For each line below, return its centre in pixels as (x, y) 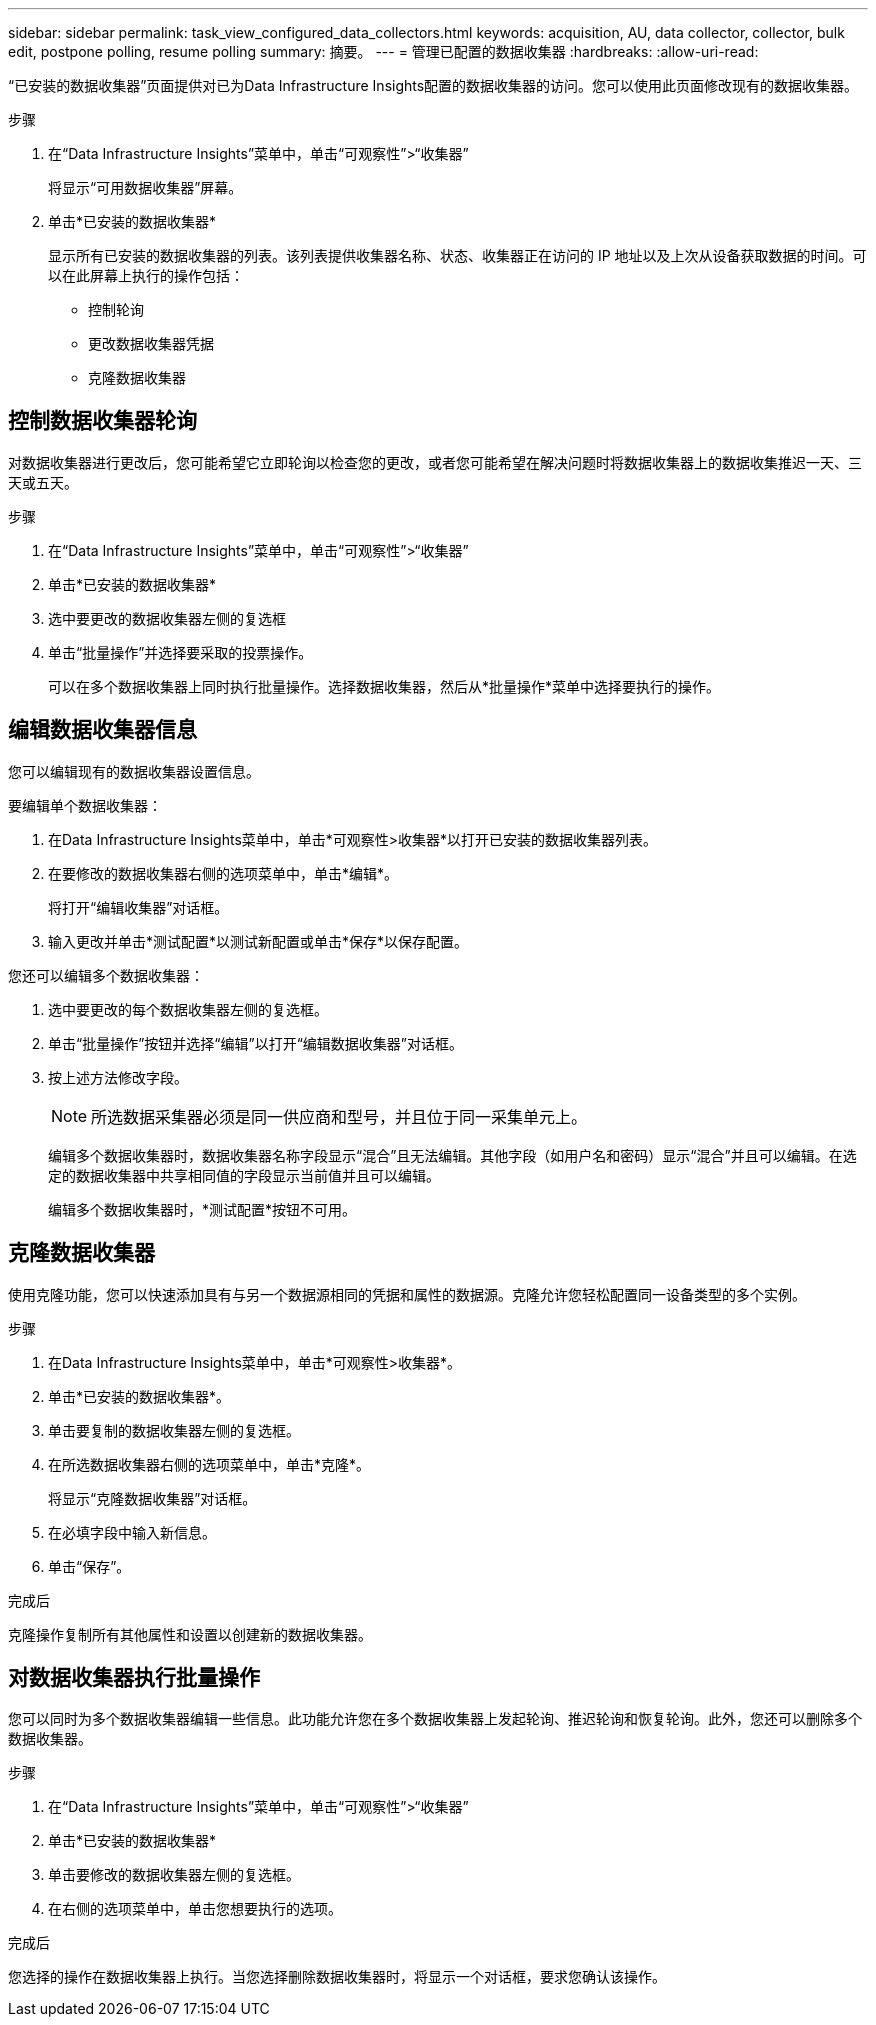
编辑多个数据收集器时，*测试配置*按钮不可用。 (202, 1209)
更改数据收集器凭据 (151, 343)
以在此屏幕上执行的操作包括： (146, 275)
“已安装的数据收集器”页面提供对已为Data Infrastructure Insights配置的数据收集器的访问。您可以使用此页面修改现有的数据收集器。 (433, 85)
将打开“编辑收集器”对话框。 (138, 907)
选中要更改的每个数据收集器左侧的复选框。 (188, 1009)
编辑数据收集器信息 (102, 730)
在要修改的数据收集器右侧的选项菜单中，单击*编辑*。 (223, 873)
